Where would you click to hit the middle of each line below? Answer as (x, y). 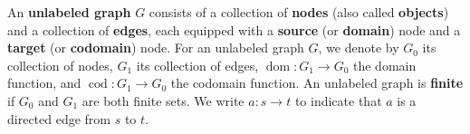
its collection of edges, (197, 65)
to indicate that (338, 100)
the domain (385, 65)
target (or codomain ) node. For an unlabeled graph (156, 48)
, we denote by (359, 48)
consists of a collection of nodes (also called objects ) (299, 12)
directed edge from (59, 118)
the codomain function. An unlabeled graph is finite (317, 83)
